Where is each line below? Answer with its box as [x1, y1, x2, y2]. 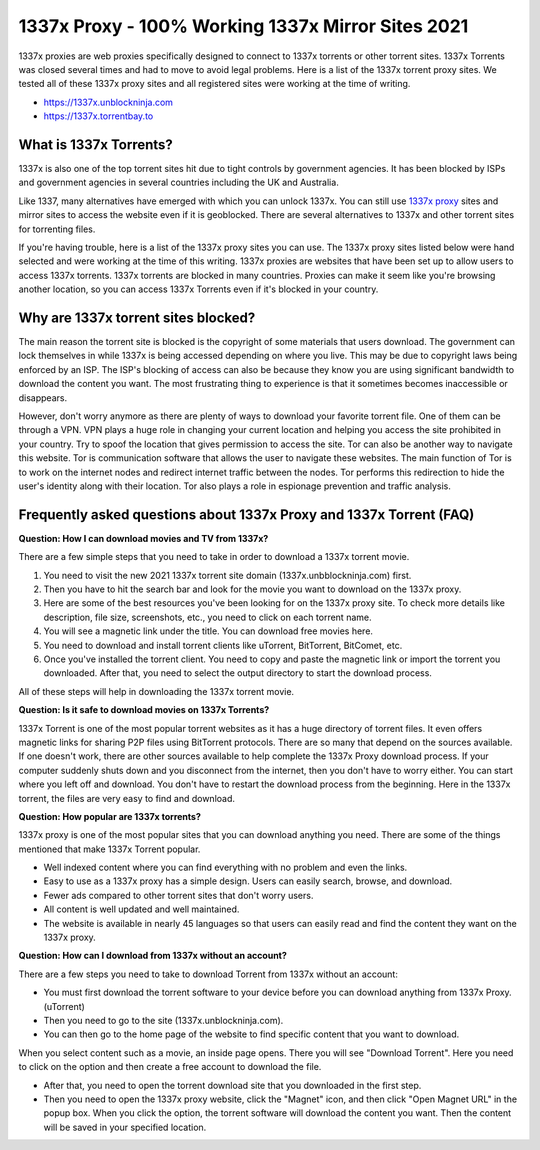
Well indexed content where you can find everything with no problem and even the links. [43, 861, 408, 874]
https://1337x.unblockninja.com [43, 96, 174, 108]
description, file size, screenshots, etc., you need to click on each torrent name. [43, 611, 372, 623]
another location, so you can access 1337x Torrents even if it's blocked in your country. [18, 283, 379, 295]
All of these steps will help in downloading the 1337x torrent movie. [18, 685, 295, 697]
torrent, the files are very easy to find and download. [18, 792, 235, 804]
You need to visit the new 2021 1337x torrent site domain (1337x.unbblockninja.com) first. [43, 569, 412, 581]
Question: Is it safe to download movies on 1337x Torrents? [18, 704, 270, 716]
